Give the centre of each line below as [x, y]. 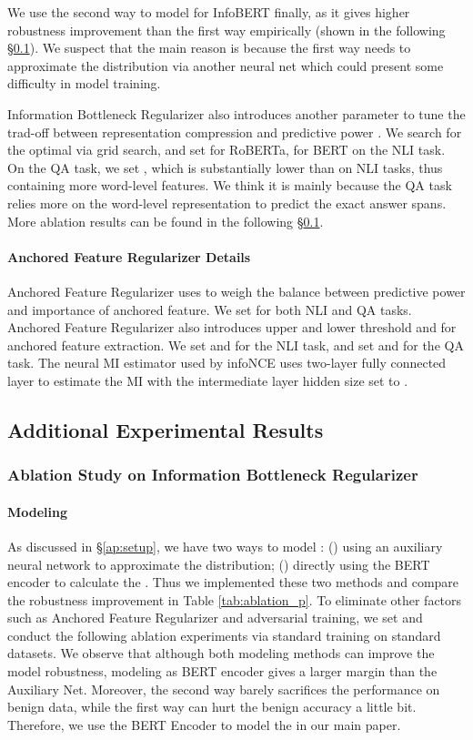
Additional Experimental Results [166, 429]
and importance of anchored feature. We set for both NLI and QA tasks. [210, 309]
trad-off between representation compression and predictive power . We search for [235, 132]
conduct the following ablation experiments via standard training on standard [224, 635]
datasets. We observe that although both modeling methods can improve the [221, 653]
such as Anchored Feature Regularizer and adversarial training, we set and [215, 618]
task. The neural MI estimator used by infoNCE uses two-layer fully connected [227, 363]
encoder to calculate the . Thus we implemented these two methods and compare [233, 582]
